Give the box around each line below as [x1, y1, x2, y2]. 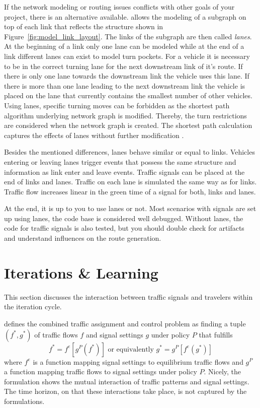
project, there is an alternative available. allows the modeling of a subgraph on [4, 11, 246, 22]
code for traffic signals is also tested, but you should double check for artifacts [4, 223, 244, 233]
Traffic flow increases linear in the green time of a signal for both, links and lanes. [4, 186, 256, 196]
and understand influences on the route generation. [4, 233, 161, 243]
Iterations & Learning [4, 262, 158, 283]
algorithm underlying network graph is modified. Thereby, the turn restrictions [4, 110, 247, 120]
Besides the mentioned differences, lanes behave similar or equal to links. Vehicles [4, 147, 255, 157]
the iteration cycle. [4, 301, 62, 312]
